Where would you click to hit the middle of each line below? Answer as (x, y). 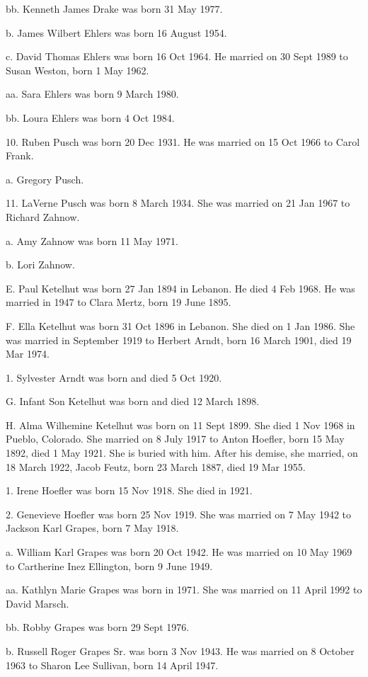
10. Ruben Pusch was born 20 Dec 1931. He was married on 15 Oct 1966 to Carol (183, 141)
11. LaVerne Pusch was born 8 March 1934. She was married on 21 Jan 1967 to (178, 203)
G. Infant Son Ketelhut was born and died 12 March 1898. (133, 401)
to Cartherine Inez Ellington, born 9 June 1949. (109, 565)
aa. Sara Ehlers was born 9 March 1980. (92, 94)
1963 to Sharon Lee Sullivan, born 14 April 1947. (112, 665)
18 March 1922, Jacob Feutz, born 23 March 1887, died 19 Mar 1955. (156, 466)
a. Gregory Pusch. (45, 179)
